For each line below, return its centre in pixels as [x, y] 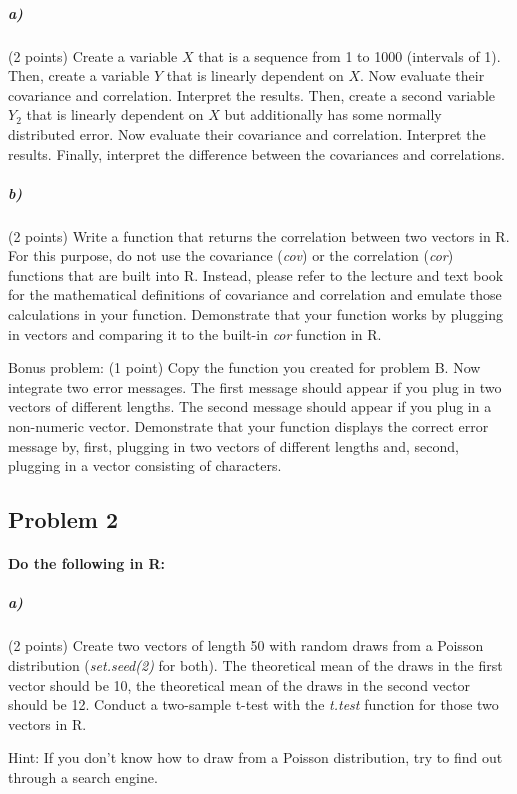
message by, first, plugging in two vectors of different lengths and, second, [233, 445]
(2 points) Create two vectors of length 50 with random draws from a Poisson [246, 645]
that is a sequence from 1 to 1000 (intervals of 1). [349, 55]
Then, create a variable [79, 75]
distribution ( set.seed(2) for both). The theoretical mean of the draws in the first [255, 664]
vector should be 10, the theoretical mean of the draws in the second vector [239, 684]
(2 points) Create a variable [93, 55]
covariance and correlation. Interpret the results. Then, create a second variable [252, 94]
